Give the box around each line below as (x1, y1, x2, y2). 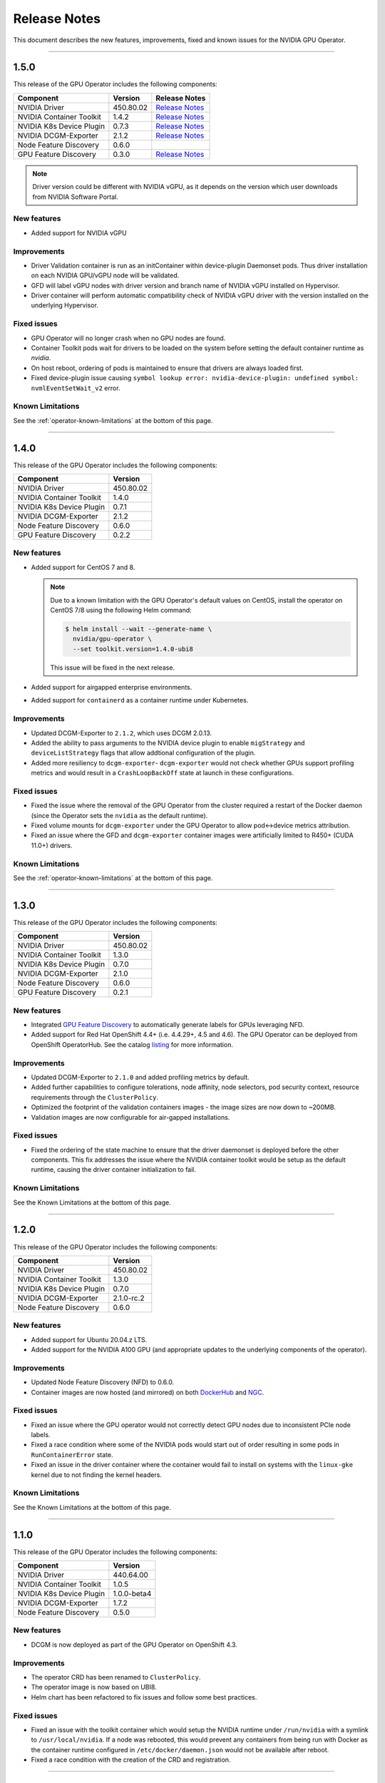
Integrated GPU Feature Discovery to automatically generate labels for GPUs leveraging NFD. (31, 1021, 304, 1029)
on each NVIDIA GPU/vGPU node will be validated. (31, 271, 180, 280)
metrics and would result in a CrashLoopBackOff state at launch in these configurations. (31, 769, 294, 777)
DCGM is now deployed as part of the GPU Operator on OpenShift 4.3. (31, 1640, 238, 1649)
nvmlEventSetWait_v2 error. (31, 384, 120, 392)
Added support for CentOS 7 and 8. (31, 563, 135, 571)
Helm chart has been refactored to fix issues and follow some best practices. (31, 1692, 257, 1701)
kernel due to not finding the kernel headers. (31, 1470, 162, 1479)
